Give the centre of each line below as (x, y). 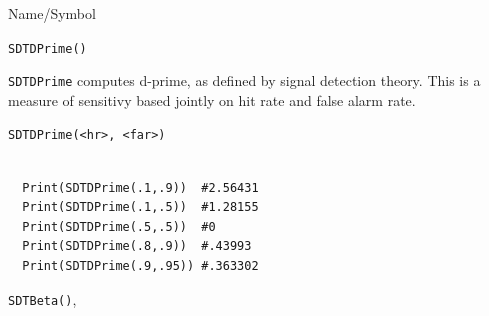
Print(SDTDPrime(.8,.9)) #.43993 (137, 246)
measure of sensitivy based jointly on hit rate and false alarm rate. (212, 99)
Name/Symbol (52, 13)
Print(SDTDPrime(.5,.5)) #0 (119, 226)
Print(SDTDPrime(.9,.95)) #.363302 (140, 266)
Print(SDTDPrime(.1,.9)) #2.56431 (140, 187)
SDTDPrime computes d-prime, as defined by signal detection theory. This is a (244, 80)
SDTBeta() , (42, 298)
